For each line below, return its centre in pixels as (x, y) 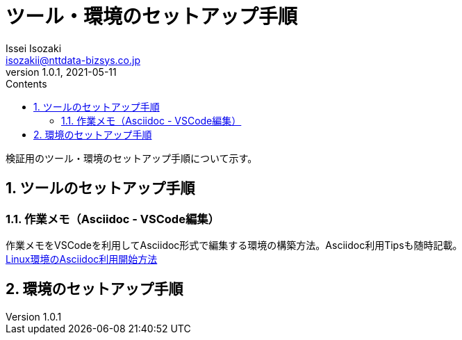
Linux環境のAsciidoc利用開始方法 (82, 259)
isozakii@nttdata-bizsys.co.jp (73, 60)
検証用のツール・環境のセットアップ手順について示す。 (132, 158)
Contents (26, 83)
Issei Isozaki (34, 48)
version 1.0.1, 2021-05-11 (61, 72)
